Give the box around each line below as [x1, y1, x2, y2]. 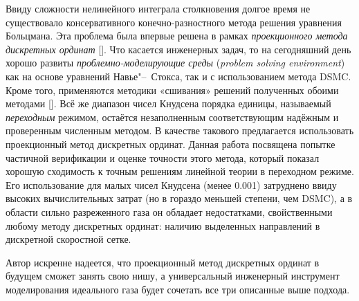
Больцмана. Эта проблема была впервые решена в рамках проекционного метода [6, 28, 348, 43]
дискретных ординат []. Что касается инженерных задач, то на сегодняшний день [6, 42, 351, 56]
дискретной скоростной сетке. [6, 232, 131, 246]
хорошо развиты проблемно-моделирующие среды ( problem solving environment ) [6, 55, 345, 70]
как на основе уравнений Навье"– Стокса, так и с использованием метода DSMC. [6, 69, 351, 83]
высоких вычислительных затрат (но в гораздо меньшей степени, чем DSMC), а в [6, 191, 353, 206]
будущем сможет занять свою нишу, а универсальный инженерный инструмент [6, 268, 340, 283]
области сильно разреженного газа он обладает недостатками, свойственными [6, 204, 333, 219]
